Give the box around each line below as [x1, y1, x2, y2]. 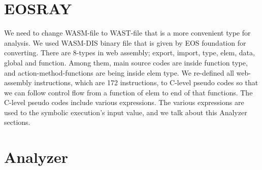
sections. [4, 117, 30, 127]
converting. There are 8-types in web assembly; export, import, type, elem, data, [4, 47, 255, 58]
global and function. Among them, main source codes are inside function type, [4, 57, 248, 67]
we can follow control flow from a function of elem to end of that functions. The [4, 87, 253, 97]
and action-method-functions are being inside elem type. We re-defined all [4, 67, 234, 78]
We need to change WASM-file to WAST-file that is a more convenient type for [4, 27, 251, 38]
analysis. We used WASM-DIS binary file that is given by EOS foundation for [4, 37, 246, 48]
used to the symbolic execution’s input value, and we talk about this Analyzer [4, 107, 247, 117]
